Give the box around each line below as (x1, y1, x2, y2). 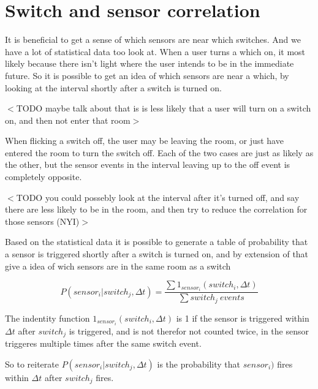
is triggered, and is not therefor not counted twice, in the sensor (69, 324, 309, 337)
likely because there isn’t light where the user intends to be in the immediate (5, 57, 294, 70)
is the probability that (157, 357, 240, 370)
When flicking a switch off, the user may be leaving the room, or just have (5, 134, 284, 147)
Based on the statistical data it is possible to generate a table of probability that (5, 235, 308, 248)
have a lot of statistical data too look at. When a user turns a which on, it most (5, 45, 306, 58)
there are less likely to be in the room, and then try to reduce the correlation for (5, 203, 308, 216)
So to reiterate (5, 357, 59, 370)
